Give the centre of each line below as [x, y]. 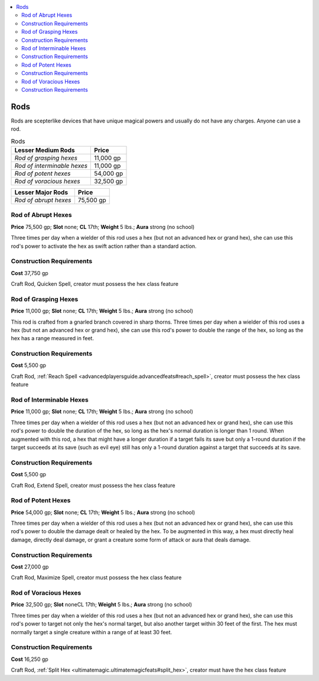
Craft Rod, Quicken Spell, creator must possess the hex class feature [95, 284]
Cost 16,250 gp [30, 659]
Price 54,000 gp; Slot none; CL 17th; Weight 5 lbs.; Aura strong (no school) [103, 512]
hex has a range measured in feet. [53, 338]
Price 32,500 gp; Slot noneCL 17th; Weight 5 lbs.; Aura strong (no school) [101, 605]
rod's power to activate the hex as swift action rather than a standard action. [104, 246]
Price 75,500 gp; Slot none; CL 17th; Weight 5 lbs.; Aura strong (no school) [103, 227]
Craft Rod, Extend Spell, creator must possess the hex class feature [93, 485]
